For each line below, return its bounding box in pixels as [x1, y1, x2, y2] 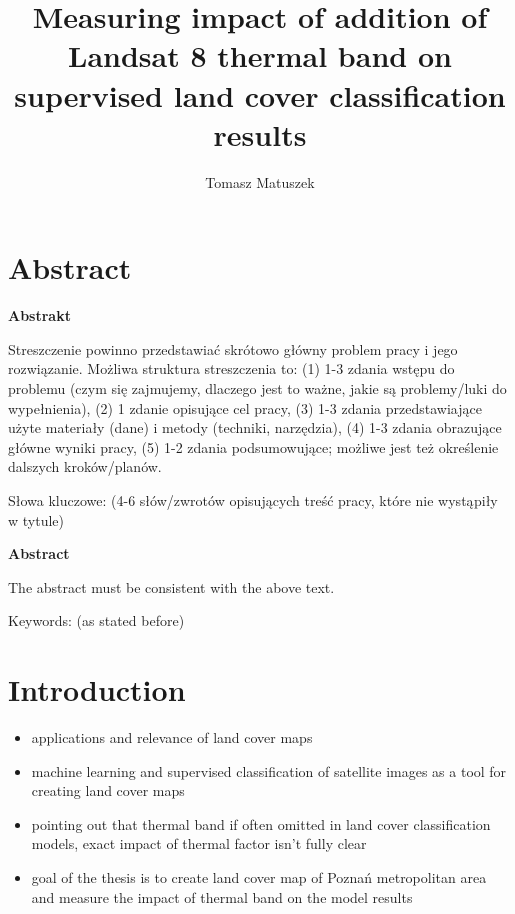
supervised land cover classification [14, 74, 506, 115]
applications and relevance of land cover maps [31, 727, 313, 748]
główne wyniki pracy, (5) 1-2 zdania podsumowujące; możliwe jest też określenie [8, 436, 499, 457]
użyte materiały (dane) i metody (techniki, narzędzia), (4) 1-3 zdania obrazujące [8, 417, 502, 438]
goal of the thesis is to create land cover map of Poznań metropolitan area [31, 867, 487, 888]
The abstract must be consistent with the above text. [8, 576, 335, 597]
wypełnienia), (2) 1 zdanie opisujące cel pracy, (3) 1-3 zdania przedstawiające [8, 397, 482, 418]
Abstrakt [8, 305, 71, 326]
